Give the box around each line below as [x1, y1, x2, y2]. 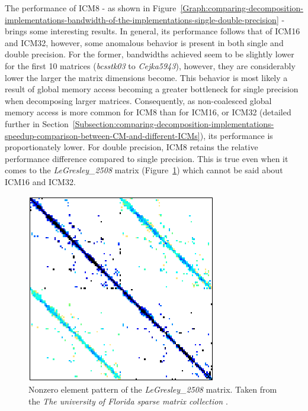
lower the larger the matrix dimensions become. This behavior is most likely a [5, 71, 288, 83]
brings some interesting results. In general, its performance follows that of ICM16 [5, 25, 300, 37]
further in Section [5, 117, 69, 130]
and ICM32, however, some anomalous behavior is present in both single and [5, 36, 284, 48]
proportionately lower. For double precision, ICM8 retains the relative [5, 141, 258, 153]
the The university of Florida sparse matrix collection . [28, 394, 228, 407]
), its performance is [200, 129, 273, 141]
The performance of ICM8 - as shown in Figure [5, 2, 177, 14]
